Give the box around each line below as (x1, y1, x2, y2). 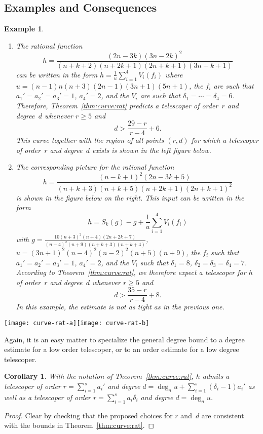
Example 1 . (4, 23, 44, 34)
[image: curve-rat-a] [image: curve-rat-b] (4, 319, 149, 327)
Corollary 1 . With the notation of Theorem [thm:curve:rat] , (4, 371, 194, 381)
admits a (202, 371, 230, 381)
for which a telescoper (191, 135, 259, 145)
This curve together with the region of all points (16, 135, 164, 145)
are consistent (201, 410, 244, 420)
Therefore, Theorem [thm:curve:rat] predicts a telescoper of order (16, 100, 218, 110)
